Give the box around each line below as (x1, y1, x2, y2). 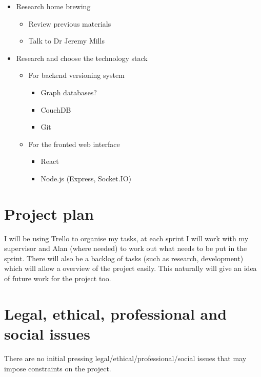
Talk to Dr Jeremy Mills (28, 35, 105, 46)
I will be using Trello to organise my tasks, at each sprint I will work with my (4, 233, 249, 243)
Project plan (4, 203, 94, 224)
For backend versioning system (28, 70, 125, 80)
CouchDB (41, 104, 71, 115)
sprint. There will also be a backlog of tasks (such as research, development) (4, 253, 244, 263)
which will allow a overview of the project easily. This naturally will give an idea (4, 263, 257, 274)
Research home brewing (16, 1, 91, 11)
